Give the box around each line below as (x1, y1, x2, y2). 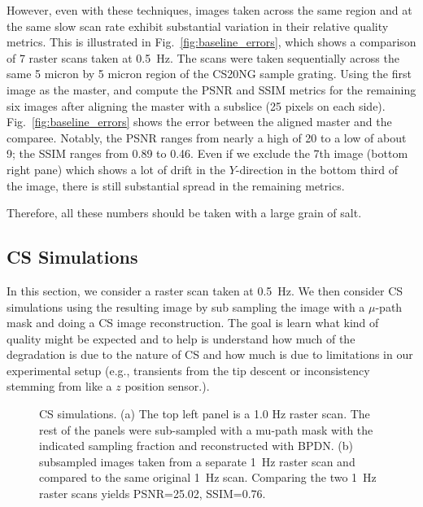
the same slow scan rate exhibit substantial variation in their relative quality (7, 17, 389, 34)
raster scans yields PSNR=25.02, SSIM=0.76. (39, 485, 266, 502)
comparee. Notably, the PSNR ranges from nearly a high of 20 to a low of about (7, 129, 407, 146)
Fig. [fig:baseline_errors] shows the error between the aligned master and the (7, 113, 392, 130)
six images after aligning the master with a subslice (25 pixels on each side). (7, 97, 386, 114)
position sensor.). (124, 378, 210, 395)
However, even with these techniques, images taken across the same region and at (7, 2, 412, 18)
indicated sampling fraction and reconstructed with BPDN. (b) (39, 437, 353, 454)
